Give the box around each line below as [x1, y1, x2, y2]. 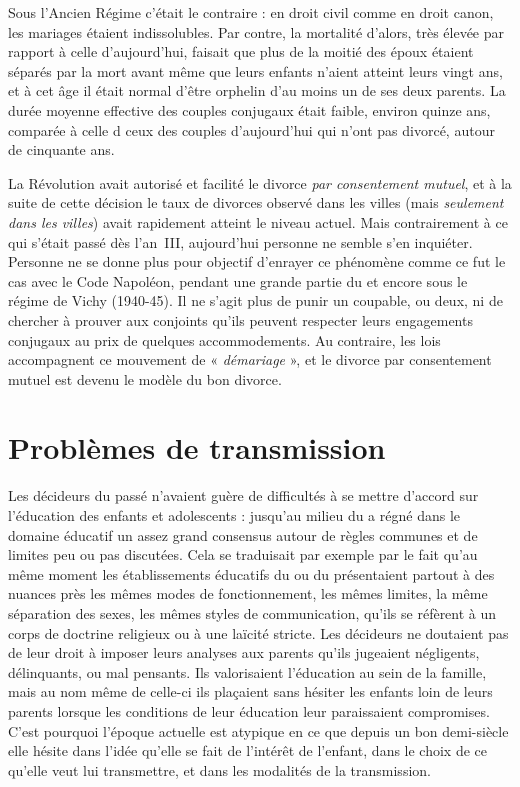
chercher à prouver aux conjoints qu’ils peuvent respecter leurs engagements [8, 309, 473, 330]
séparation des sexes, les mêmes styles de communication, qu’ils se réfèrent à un [8, 602, 497, 623]
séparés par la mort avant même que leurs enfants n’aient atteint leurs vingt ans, [8, 60, 503, 81]
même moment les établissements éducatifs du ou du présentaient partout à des [8, 563, 495, 584]
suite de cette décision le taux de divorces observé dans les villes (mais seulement [8, 192, 504, 213]
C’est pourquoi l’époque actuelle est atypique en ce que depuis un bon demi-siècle [8, 720, 509, 741]
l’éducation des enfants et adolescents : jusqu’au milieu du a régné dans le [8, 505, 460, 525]
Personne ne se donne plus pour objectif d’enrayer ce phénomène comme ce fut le [8, 251, 506, 272]
